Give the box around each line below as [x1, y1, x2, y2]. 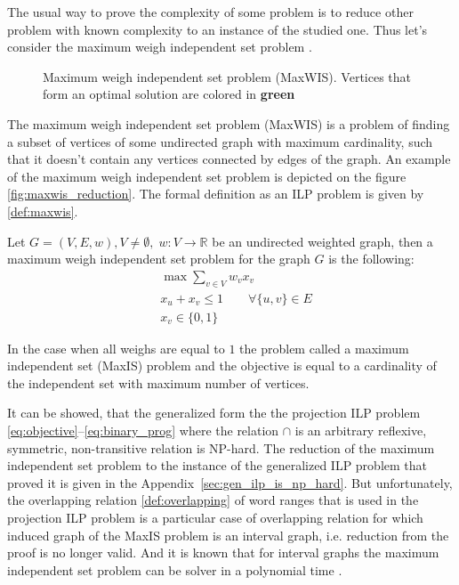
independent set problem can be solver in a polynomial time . [7, 560, 342, 579]
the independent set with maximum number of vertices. [7, 373, 310, 392]
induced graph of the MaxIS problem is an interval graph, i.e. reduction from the [7, 525, 449, 544]
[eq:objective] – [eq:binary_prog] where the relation [7, 420, 279, 439]
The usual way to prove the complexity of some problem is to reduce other [7, 3, 414, 20]
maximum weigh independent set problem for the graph [7, 249, 310, 268]
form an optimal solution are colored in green [43, 85, 295, 103]
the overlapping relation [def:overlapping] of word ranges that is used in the [7, 491, 419, 509]
